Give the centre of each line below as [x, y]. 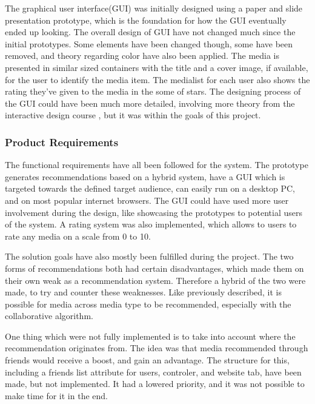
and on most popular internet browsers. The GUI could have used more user [147, 200]
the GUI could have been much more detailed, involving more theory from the [150, 103]
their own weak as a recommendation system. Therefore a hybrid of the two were [155, 280]
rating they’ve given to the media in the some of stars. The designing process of [153, 91]
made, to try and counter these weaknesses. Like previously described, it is [144, 292]
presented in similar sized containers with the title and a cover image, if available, [157, 67]
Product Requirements [62, 142]
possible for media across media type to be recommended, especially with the [148, 304]
